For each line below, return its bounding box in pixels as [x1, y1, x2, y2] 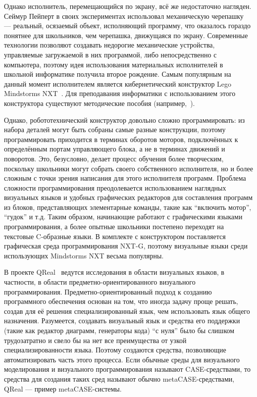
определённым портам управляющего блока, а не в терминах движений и [4, 144, 225, 154]
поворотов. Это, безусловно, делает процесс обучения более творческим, [4, 153, 224, 163]
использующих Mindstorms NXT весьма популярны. [4, 250, 164, 260]
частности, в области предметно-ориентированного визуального [4, 277, 196, 287]
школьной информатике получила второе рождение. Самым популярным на [4, 69, 231, 79]
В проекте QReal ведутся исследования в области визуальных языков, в [4, 267, 224, 277]
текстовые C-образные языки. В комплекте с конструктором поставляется [4, 231, 226, 241]
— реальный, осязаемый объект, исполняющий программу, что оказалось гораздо [4, 20, 251, 31]
